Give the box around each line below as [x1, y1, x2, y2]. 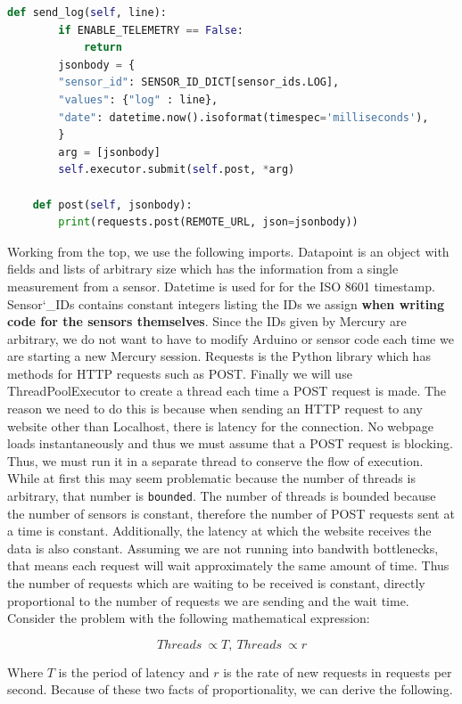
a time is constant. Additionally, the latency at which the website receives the [7, 521, 432, 540]
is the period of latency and [58, 662, 210, 681]
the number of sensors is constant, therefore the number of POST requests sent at [7, 503, 455, 522]
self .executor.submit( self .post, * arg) [58, 163, 295, 176]
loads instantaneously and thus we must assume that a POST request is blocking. [7, 434, 453, 453]
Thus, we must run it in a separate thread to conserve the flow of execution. [7, 451, 424, 470]
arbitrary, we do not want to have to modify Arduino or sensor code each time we [7, 329, 454, 348]
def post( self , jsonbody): [32, 198, 193, 211]
